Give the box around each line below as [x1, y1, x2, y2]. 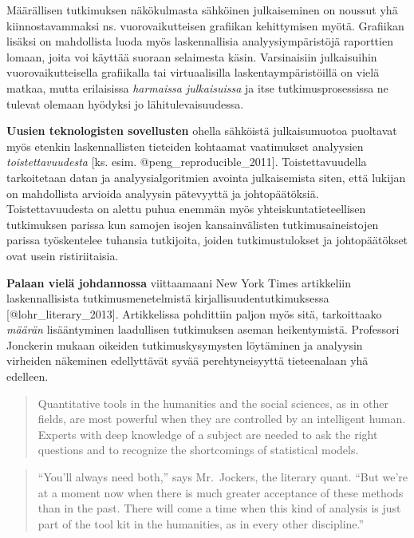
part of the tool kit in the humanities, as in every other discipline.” [37, 515, 365, 532]
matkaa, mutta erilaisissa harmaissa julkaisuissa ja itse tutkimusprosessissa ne [6, 79, 388, 96]
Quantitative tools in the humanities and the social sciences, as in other [37, 394, 388, 411]
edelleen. [6, 368, 49, 385]
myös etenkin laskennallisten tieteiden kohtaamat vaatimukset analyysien [6, 137, 364, 154]
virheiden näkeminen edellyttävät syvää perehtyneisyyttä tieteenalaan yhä [6, 352, 369, 369]
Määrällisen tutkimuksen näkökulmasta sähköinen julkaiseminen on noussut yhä [6, 2, 398, 18]
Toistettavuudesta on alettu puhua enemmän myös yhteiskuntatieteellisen [6, 200, 366, 217]
